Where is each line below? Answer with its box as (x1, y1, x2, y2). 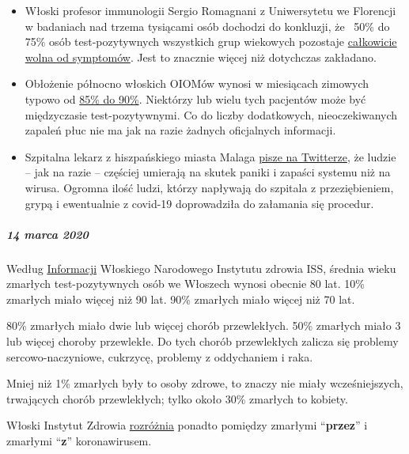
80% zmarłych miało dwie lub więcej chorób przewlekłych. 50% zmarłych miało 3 (6, 317, 401, 334)
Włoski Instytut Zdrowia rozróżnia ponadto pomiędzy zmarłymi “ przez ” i (6, 417, 368, 433)
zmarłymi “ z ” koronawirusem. (6, 433, 152, 449)
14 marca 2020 (6, 225, 89, 242)
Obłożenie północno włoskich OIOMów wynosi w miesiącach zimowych (25, 75, 369, 92)
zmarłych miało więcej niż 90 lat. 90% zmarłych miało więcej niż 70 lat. (6, 290, 355, 307)
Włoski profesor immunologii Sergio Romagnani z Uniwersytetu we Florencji (25, 2, 396, 18)
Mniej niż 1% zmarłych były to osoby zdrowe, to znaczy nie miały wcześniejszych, (6, 375, 403, 392)
